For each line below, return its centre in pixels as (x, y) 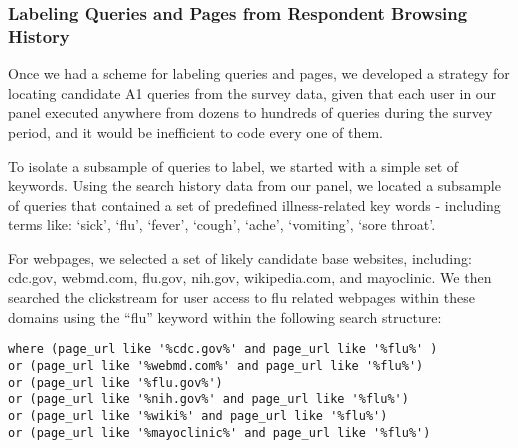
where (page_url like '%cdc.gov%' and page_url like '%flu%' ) (223, 349)
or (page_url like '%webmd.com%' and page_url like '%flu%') (216, 365)
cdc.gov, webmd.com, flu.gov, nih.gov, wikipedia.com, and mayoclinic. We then (250, 277)
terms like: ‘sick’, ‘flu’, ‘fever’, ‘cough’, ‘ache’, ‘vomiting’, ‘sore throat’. (222, 224)
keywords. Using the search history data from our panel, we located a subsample (254, 185)
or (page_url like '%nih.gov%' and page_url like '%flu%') (208, 399)
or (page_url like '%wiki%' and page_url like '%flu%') (198, 415)
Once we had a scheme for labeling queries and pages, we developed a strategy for (259, 73)
